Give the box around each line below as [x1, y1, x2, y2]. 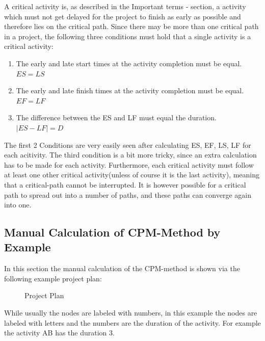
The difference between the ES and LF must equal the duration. [16, 112, 217, 123]
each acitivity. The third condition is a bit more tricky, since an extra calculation [4, 149, 257, 160]
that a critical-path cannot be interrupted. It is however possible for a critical [4, 179, 246, 190]
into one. [4, 199, 32, 210]
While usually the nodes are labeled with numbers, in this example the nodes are [4, 307, 257, 318]
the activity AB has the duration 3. [4, 327, 115, 338]
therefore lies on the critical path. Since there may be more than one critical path [4, 21, 259, 32]
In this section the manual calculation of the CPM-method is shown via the [4, 263, 240, 274]
